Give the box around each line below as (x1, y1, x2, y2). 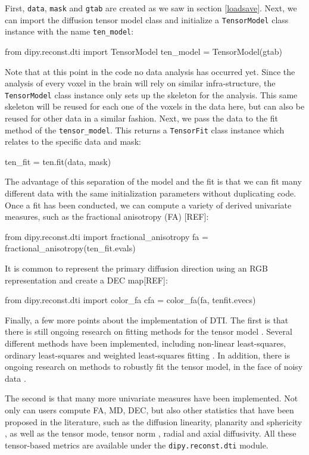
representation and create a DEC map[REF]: (5, 273, 168, 286)
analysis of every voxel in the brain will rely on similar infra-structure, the (5, 77, 276, 89)
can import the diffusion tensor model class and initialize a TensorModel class (5, 13, 289, 26)
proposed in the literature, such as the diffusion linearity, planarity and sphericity (5, 415, 302, 428)
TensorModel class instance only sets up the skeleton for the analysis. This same (5, 88, 298, 101)
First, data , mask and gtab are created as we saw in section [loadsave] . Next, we (5, 2, 297, 14)
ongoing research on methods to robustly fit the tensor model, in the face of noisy (5, 360, 303, 373)
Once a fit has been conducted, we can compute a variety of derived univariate (5, 198, 292, 211)
